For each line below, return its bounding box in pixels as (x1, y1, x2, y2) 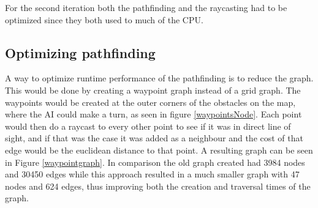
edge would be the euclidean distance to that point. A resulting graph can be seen (5, 143, 313, 156)
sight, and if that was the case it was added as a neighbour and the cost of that (5, 132, 303, 144)
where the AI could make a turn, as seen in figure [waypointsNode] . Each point (5, 108, 302, 121)
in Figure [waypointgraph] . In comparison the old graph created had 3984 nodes (5, 155, 305, 168)
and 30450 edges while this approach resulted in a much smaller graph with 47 (5, 168, 300, 180)
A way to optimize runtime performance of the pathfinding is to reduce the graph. (5, 72, 314, 84)
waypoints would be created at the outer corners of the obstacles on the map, (5, 95, 296, 108)
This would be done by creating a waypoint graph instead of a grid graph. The (5, 83, 301, 96)
